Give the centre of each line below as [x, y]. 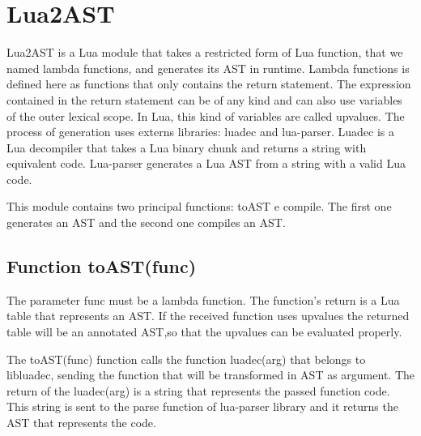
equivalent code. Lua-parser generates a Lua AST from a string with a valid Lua [206, 163]
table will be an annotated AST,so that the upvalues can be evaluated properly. [204, 332]
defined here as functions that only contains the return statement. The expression [209, 84]
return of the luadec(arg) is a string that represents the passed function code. [198, 390]
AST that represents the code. [81, 423]
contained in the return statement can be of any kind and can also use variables [204, 99]
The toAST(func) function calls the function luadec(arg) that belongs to [186, 359]
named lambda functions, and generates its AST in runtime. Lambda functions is [208, 68]
